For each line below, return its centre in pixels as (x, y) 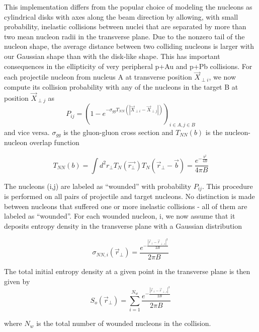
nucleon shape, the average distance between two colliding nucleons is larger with (129, 46)
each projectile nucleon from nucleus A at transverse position (98, 77)
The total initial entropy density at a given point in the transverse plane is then (127, 271)
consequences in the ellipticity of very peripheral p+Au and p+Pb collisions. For (128, 66)
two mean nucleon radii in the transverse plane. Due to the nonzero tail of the (124, 36)
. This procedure (227, 186)
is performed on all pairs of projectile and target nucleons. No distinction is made (129, 196)
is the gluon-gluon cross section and (118, 132)
